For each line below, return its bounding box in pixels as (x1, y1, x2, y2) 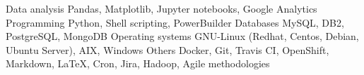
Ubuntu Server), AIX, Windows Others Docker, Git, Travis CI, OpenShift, (6, 42, 329, 57)
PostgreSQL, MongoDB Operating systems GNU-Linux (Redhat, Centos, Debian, (6, 29, 359, 43)
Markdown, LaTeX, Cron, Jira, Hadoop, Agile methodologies (6, 56, 270, 71)
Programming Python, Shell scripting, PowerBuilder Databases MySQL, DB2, (6, 15, 344, 29)
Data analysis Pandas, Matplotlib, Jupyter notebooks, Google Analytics (6, 1, 317, 15)
